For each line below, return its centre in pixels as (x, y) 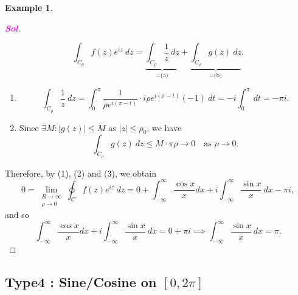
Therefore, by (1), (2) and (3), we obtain (81, 173)
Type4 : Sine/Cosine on (81, 282)
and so (17, 215)
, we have (164, 127)
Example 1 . (29, 7)
